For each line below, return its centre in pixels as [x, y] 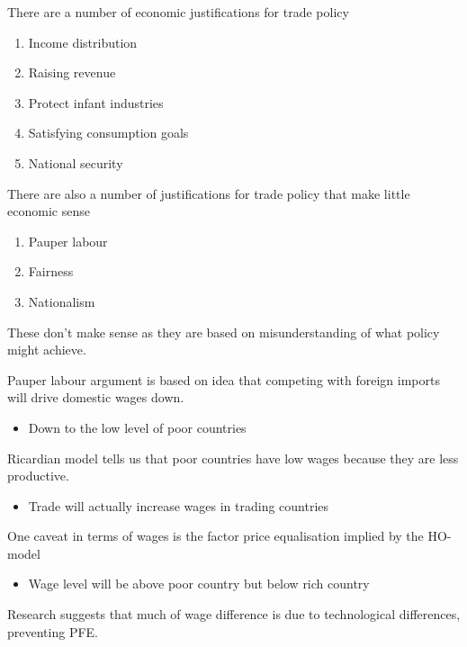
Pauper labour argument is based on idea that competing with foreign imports [224, 379]
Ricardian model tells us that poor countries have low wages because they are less [233, 458]
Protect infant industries [96, 102]
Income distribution [83, 42]
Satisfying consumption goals [108, 133]
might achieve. [47, 350]
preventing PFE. [53, 631]
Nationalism [62, 301]
